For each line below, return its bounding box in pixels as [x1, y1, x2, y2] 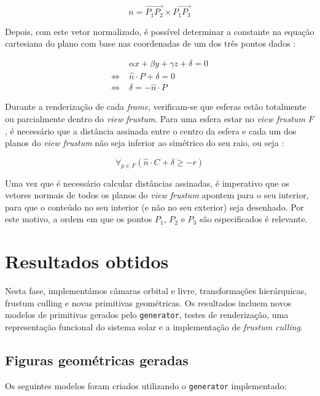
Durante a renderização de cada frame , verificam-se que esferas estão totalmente [5, 100, 306, 113]
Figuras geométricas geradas [5, 350, 189, 369]
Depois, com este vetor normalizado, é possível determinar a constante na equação [5, 25, 314, 37]
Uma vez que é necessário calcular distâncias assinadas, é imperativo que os [5, 176, 289, 189]
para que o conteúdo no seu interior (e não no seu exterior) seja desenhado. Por [5, 200, 304, 213]
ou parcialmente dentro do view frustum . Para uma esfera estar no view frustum [5, 112, 305, 125]
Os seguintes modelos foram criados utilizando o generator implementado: [5, 379, 287, 392]
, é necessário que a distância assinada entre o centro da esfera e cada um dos [5, 124, 297, 137]
